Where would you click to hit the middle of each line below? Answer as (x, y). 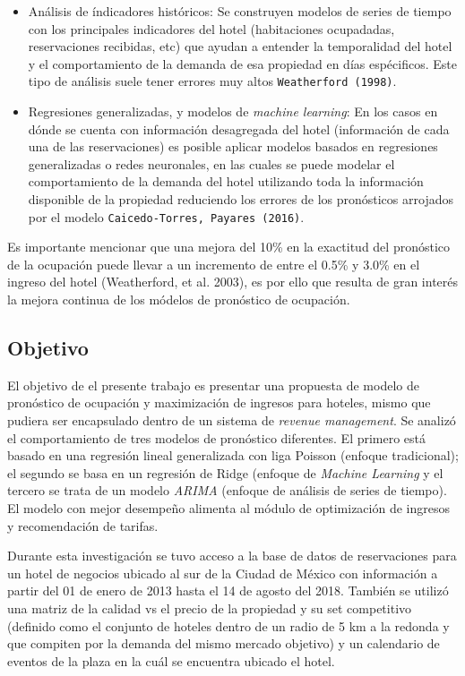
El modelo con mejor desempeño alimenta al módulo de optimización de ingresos (228, 507)
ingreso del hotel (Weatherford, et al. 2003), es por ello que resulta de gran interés (233, 282)
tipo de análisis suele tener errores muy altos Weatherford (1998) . (212, 81)
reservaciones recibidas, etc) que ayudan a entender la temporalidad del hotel (240, 46)
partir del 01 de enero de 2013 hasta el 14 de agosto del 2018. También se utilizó (228, 590)
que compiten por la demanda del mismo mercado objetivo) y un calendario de (224, 643)
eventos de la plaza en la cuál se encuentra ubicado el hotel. (171, 660)
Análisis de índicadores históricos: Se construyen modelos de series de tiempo (240, 11)
